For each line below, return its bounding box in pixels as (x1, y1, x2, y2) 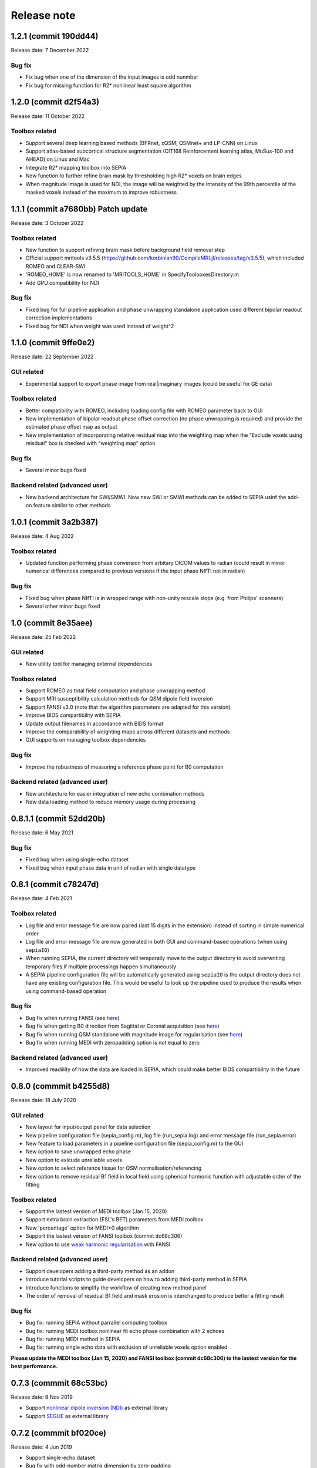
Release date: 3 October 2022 (11, 219, 84, 226)
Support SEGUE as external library (25, 1412, 109, 1419)
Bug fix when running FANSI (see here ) (25, 1014, 120, 1021)
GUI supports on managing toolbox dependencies (25, 736, 146, 743)
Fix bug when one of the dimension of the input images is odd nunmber (25, 73, 199, 80)
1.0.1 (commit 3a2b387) (11, 517, 99, 527)
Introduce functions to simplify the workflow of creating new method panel (25, 1284, 207, 1291)
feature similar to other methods (33, 501, 111, 509)
